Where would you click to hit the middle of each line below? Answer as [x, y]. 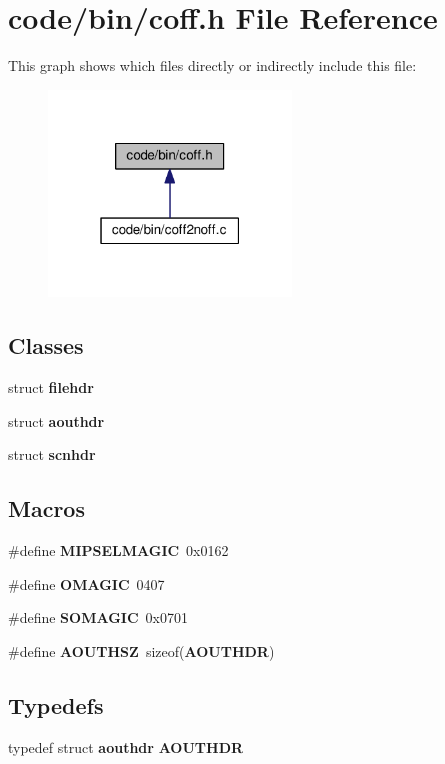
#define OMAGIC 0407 [86, 583]
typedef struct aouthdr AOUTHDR [126, 746]
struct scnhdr [52, 454]
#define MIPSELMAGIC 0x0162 [118, 550]
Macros [46, 508]
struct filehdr [51, 387]
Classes [46, 345]
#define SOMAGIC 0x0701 [98, 617]
